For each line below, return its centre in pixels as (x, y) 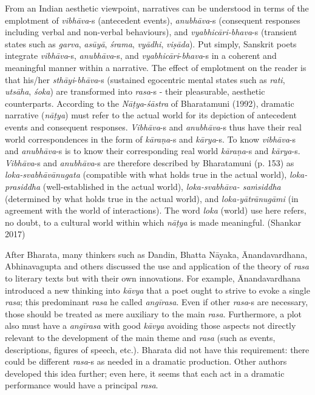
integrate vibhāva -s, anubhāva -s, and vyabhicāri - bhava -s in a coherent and (141, 56)
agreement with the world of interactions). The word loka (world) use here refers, (156, 210)
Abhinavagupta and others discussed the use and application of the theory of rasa (157, 266)
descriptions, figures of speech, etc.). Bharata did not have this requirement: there (157, 349)
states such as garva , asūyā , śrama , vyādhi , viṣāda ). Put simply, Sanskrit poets (151, 43)
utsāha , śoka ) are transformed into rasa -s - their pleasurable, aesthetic (135, 91)
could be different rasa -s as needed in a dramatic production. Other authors (146, 361)
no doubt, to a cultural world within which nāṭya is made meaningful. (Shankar (153, 222)
